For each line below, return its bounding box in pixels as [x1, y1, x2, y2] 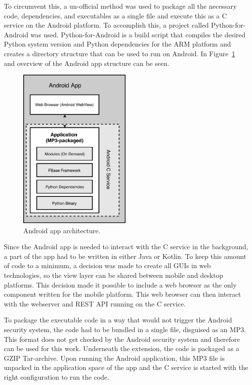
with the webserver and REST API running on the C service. [4, 298, 186, 308]
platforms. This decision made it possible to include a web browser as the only [4, 279, 237, 289]
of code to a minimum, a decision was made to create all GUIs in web [4, 260, 211, 271]
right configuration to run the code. [4, 371, 110, 382]
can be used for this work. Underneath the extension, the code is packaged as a [4, 343, 239, 353]
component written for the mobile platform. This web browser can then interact [4, 289, 241, 299]
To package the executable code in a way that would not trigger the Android [4, 315, 232, 325]
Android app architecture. [23, 225, 100, 235]
